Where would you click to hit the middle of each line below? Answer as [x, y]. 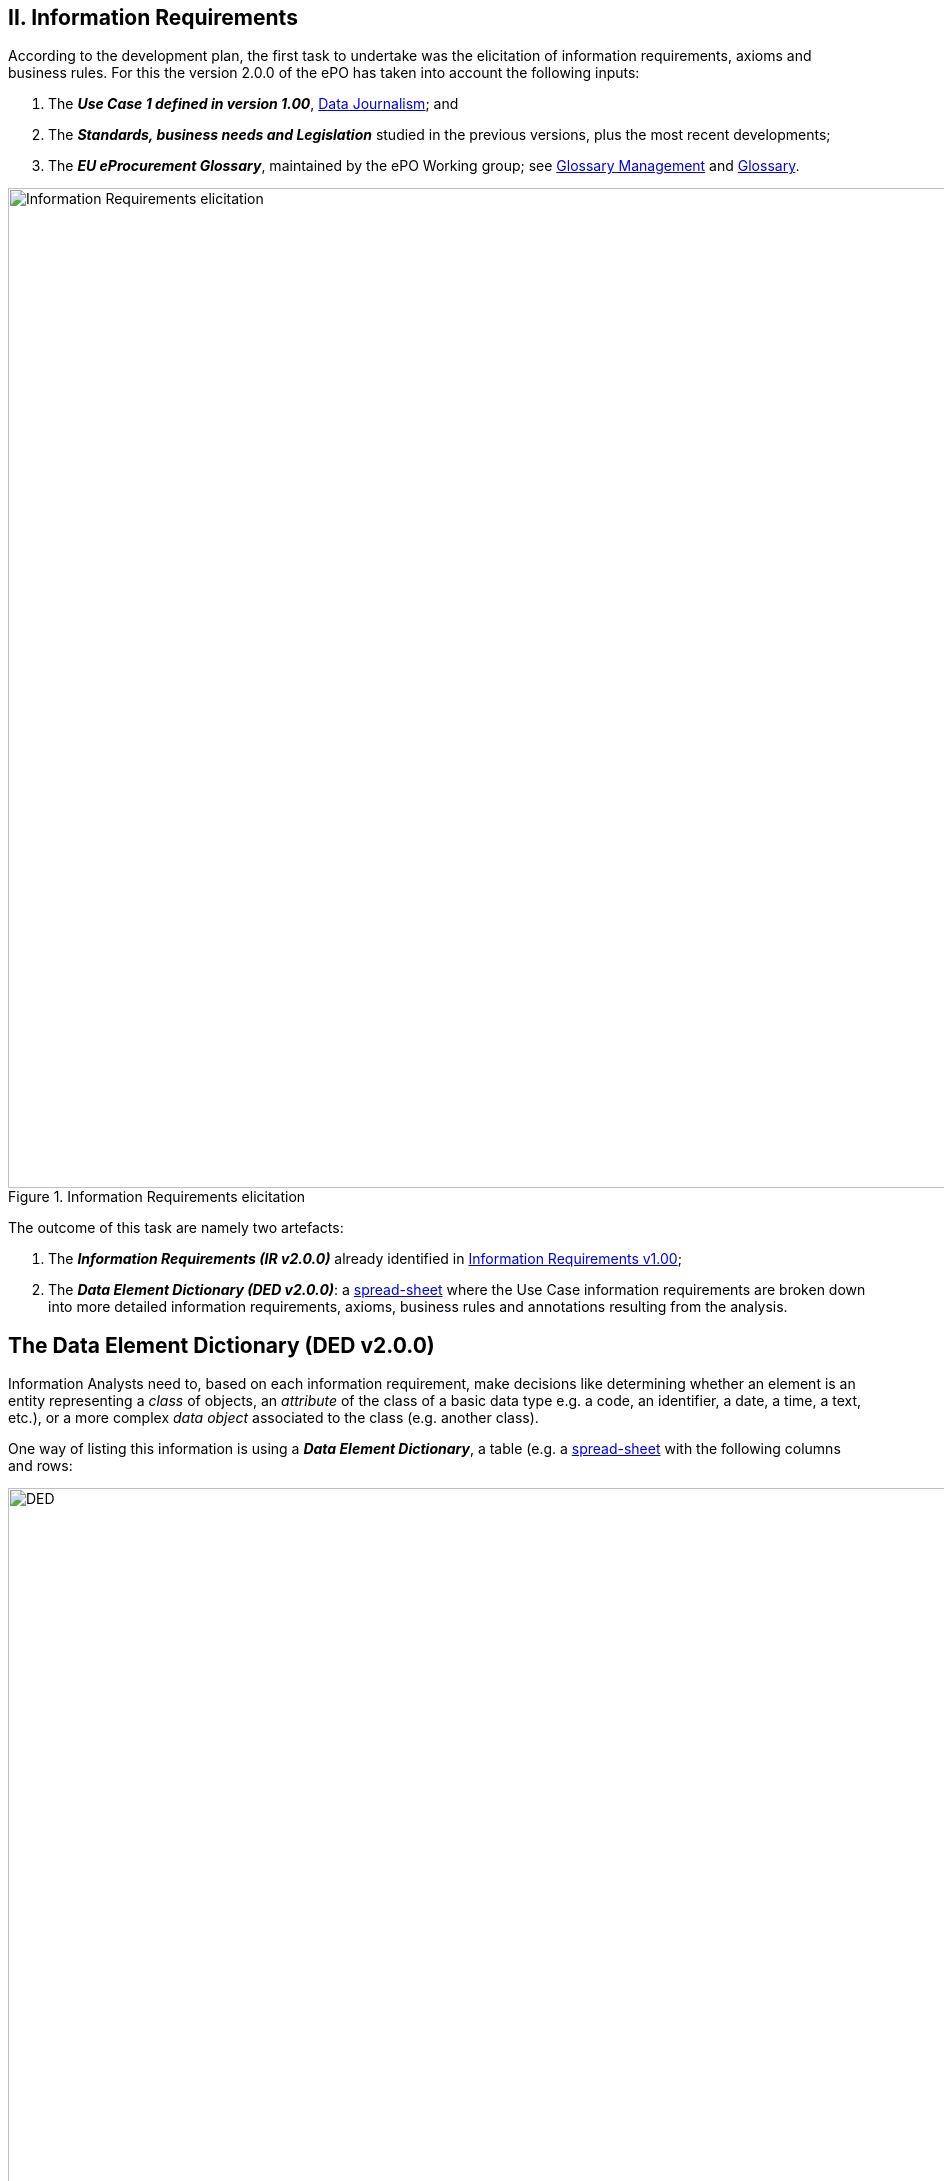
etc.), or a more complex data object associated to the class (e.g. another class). [273, 1418]
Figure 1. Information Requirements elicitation [157, 1197]
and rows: [40, 1466]
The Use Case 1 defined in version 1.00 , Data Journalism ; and [253, 104]
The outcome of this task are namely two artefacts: [176, 1228]
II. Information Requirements [153, 17]
